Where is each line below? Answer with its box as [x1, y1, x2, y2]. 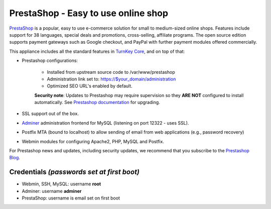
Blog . [9, 155, 20, 161]
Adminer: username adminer [22, 188, 82, 194]
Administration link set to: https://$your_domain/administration [47, 76, 176, 82]
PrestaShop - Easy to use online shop [9, 8, 168, 19]
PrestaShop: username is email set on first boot [22, 195, 120, 201]
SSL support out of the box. [22, 111, 79, 117]
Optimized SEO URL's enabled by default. [47, 83, 132, 89]
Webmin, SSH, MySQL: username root [22, 181, 101, 187]
